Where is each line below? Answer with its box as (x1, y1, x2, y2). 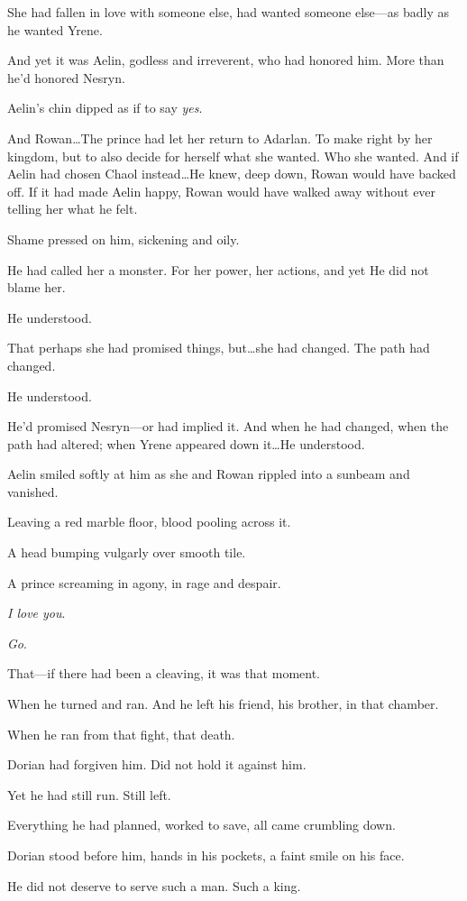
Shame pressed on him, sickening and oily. (7, 229, 240, 248)
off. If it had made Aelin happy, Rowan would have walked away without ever (7, 181, 436, 200)
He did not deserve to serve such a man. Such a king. (7, 876, 301, 895)
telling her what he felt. (7, 199, 138, 218)
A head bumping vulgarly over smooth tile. (7, 543, 246, 562)
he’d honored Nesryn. (7, 68, 125, 87)
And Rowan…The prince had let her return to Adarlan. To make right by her (7, 128, 433, 147)
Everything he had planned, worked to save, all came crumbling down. (7, 815, 396, 834)
